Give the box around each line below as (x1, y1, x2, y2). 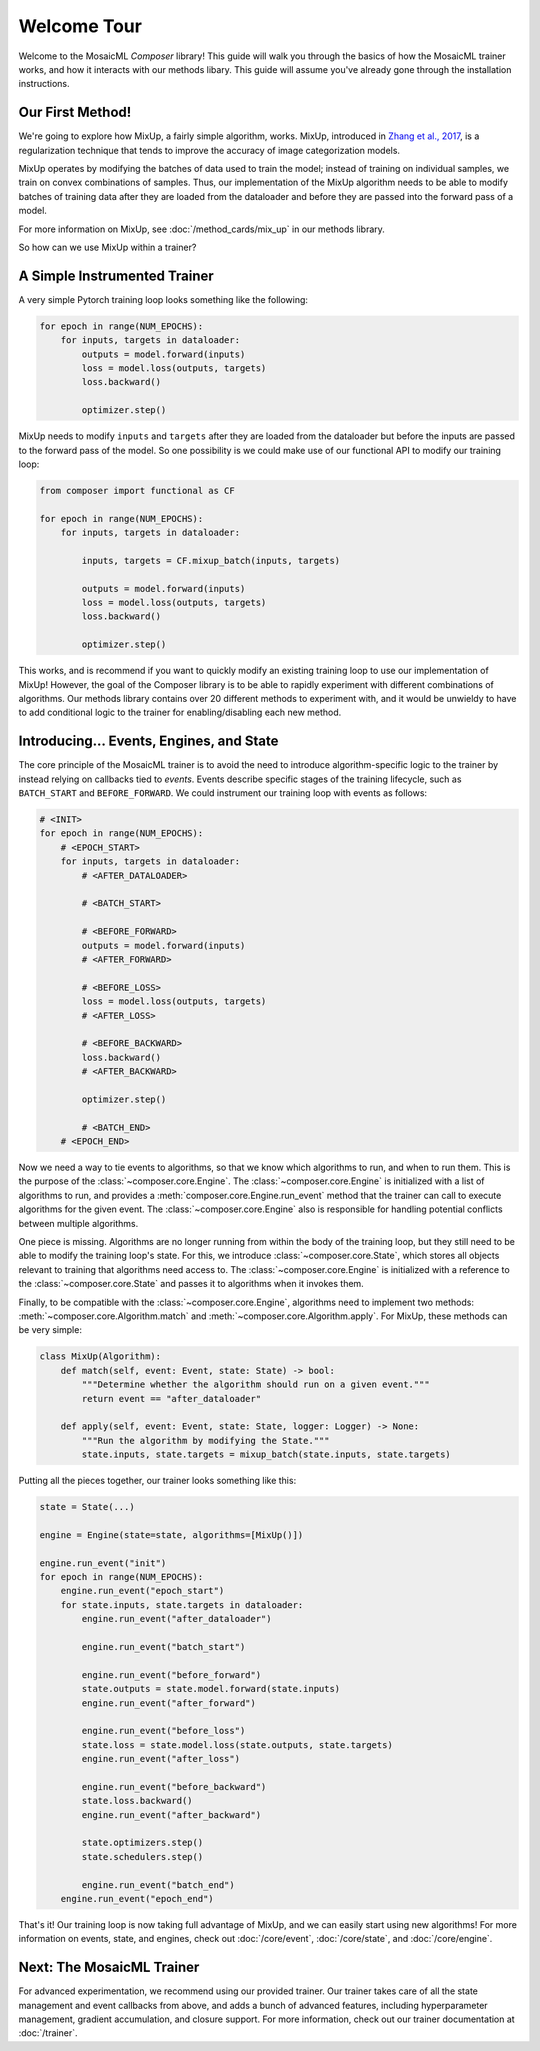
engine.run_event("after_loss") (81, 1753, 240, 1765)
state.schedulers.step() (81, 1851, 204, 1862)
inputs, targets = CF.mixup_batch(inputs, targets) (81, 555, 341, 566)
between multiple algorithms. (18, 1217, 139, 1229)
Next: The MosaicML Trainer (18, 1959, 200, 1976)
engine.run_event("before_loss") (81, 1725, 246, 1737)
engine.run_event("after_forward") (81, 1697, 257, 1709)
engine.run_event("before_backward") (81, 1781, 267, 1792)
